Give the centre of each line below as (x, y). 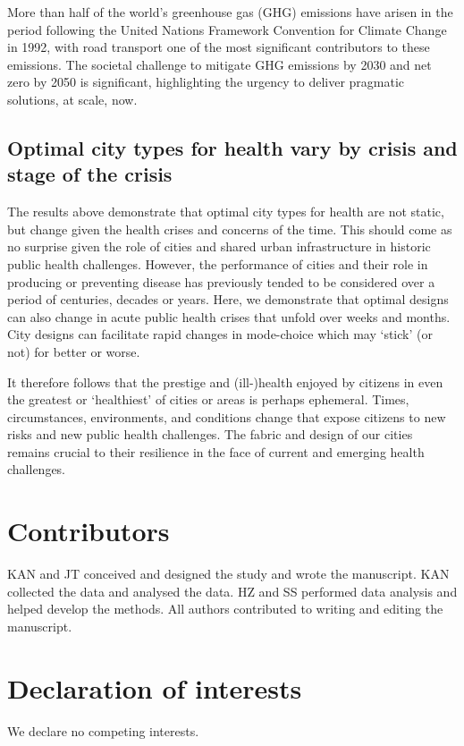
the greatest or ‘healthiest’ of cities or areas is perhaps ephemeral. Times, (208, 399)
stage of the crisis (90, 174)
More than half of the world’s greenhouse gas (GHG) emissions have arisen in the (230, 12)
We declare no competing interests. (103, 730)
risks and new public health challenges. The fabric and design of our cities (210, 434)
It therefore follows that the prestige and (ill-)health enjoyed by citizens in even (225, 381)
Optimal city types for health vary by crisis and (232, 147)
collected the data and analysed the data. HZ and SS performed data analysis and (232, 591)
